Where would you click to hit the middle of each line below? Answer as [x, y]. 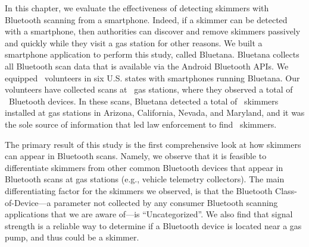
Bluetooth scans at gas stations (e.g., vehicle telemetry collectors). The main [145, 179]
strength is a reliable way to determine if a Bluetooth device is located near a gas [153, 225]
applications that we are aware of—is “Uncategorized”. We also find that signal [149, 214]
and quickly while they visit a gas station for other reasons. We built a [134, 42]
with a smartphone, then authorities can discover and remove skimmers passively [153, 31]
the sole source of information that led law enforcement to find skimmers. [141, 124]
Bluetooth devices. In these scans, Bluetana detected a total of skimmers [143, 101]
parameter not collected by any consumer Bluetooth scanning [166, 202]
